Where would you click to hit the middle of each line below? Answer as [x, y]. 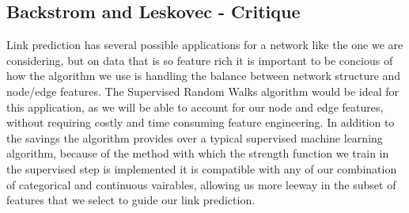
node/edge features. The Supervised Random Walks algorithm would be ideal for [203, 91]
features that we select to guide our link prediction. [131, 200]
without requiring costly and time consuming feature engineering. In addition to [201, 122]
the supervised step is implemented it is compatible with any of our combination [202, 168]
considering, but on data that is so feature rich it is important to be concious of [200, 60]
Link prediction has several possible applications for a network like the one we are [205, 45]
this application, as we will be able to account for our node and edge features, [195, 106]
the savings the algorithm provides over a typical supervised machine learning [195, 137]
